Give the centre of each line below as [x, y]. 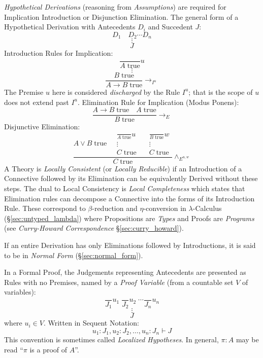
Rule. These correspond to [45, 208]
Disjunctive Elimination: [42, 127]
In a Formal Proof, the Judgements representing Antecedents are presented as [125, 272]
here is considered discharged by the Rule [116, 92]
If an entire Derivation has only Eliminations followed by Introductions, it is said [130, 245]
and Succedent [170, 27]
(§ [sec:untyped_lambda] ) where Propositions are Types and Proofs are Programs [129, 218]
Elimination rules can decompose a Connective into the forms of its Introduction [129, 198]
